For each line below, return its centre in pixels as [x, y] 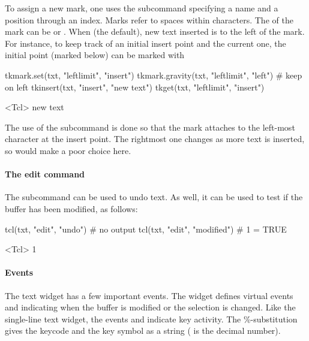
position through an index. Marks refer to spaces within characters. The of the [149, 19]
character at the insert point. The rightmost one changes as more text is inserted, [155, 139]
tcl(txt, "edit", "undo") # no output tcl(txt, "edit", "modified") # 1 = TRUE [146, 229]
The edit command [45, 174]
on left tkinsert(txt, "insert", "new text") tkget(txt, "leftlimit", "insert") [135, 87]
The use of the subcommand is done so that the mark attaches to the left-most [150, 127]
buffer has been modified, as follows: [71, 208]
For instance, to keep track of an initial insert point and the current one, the [145, 43]
